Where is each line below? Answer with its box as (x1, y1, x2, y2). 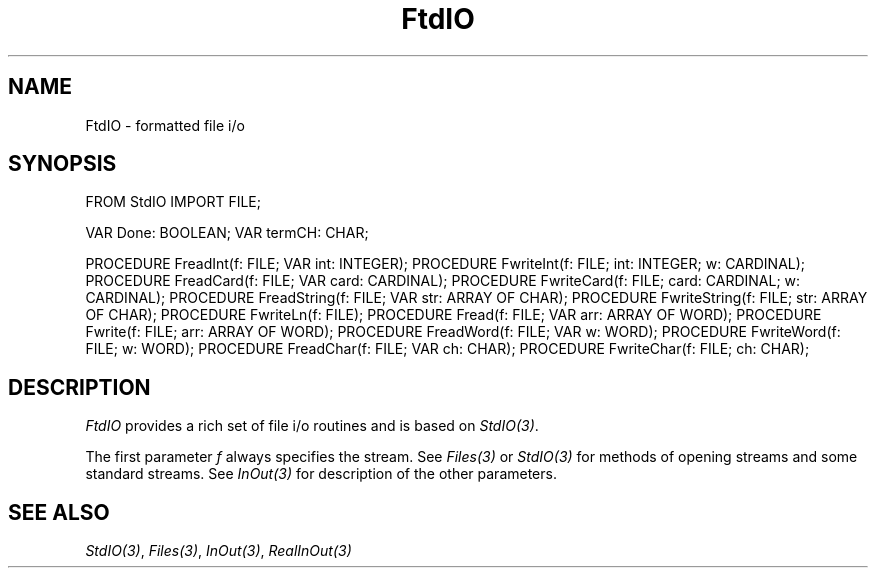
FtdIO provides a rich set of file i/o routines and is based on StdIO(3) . (85, 417, 539, 435)
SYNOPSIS (8, 151, 117, 177)
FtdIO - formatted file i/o (85, 116, 245, 134)
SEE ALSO (8, 499, 110, 525)
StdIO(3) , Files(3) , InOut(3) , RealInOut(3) (85, 542, 352, 560)
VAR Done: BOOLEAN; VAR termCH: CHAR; (85, 224, 369, 242)
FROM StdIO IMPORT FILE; (85, 193, 261, 211)
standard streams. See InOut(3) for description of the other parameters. (85, 465, 557, 483)
